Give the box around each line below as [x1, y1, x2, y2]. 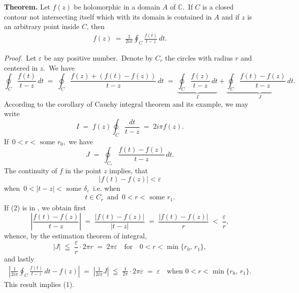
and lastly [4, 253, 34, 263]
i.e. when [92, 182, 120, 193]
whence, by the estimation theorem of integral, [4, 230, 147, 241]
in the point [65, 165, 101, 176]
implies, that [109, 165, 148, 176]
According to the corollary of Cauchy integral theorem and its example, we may [4, 98, 248, 109]
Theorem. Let [4, 2, 50, 12]
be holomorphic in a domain [73, 2, 160, 12]
